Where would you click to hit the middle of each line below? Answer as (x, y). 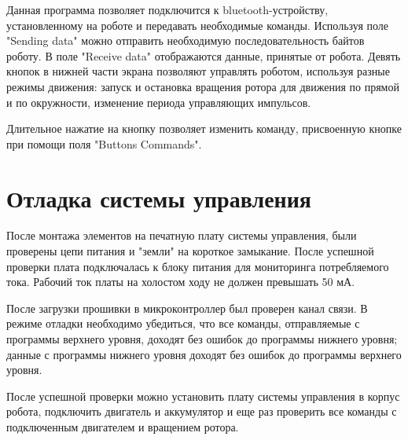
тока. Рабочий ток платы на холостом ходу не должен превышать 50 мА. (181, 282)
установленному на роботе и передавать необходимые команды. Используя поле (198, 25)
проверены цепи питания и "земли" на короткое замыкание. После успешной (190, 251)
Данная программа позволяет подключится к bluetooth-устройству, (167, 9)
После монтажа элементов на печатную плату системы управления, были (182, 235)
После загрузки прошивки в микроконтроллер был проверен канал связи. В (187, 308)
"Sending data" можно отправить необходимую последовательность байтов (186, 40)
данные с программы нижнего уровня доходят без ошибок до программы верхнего (204, 354)
